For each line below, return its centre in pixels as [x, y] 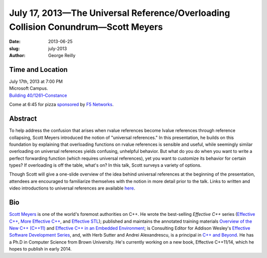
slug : [14, 48]
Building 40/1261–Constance [38, 95]
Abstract [23, 119]
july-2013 [58, 48]
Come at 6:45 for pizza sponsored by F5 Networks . [61, 105]
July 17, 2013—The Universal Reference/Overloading [120, 13]
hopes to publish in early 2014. [40, 249]
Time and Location [38, 69]
